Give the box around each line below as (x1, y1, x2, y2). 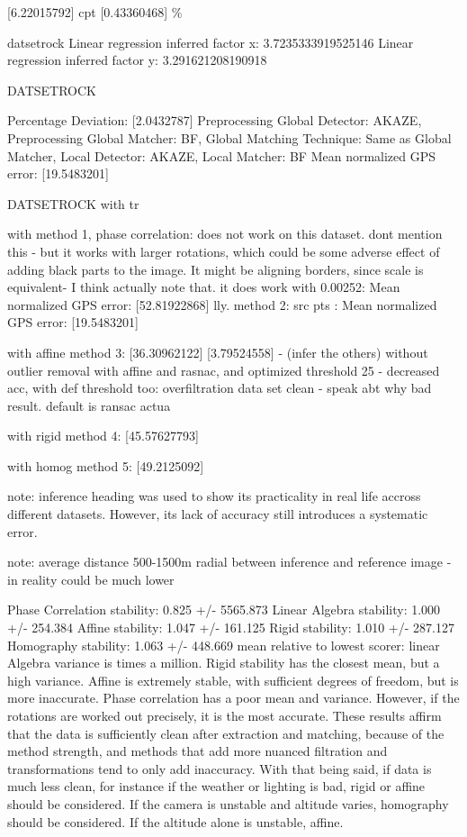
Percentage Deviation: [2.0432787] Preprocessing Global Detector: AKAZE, (7, 111, 422, 130)
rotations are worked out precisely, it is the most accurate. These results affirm (7, 706, 442, 724)
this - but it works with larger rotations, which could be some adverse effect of (7, 241, 440, 260)
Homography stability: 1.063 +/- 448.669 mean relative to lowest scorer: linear (7, 635, 440, 654)
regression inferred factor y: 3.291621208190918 (7, 50, 267, 69)
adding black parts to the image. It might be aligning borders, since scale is (7, 259, 424, 278)
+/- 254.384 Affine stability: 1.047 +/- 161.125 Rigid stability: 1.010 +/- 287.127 (7, 618, 454, 637)
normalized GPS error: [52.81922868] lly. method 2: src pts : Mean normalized (7, 295, 437, 314)
